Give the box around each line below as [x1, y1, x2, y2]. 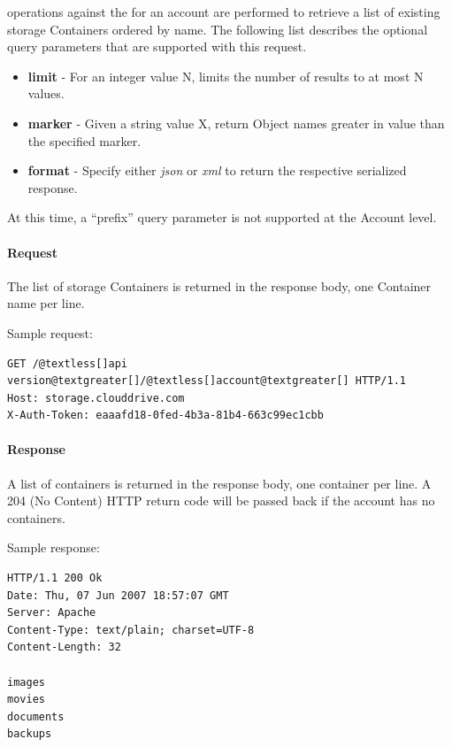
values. [27, 84, 65, 103]
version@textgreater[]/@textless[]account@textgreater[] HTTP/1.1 [7, 374, 407, 388]
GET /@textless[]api [7, 357, 128, 370]
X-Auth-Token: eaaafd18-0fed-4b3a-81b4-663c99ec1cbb [7, 409, 324, 422]
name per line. [7, 294, 85, 312]
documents [7, 710, 65, 723]
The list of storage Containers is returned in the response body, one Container [7, 276, 432, 295]
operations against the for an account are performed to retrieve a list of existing [7, 3, 441, 20]
